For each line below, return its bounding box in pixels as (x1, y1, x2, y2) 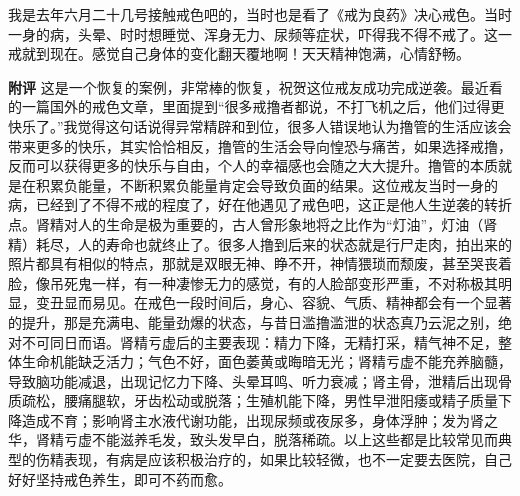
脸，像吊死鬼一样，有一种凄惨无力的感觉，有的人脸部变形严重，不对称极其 (8, 272, 498, 293)
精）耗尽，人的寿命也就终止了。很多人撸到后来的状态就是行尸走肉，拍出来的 (8, 233, 512, 254)
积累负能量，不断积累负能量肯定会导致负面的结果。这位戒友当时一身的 (35, 174, 498, 195)
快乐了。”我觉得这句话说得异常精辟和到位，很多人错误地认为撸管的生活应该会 (8, 115, 512, 136)
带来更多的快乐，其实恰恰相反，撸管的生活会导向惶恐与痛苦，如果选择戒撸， (8, 135, 512, 156)
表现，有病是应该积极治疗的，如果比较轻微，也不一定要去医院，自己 (63, 449, 512, 470)
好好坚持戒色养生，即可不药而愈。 (8, 468, 232, 489)
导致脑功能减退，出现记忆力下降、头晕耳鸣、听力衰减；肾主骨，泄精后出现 (8, 370, 498, 391)
